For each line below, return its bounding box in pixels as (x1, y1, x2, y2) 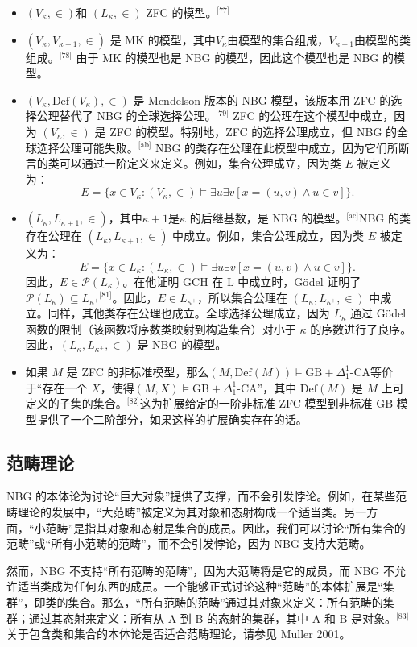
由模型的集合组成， (227, 31, 329, 48)
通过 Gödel (350, 305, 407, 321)
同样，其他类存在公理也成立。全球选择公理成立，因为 (47, 305, 330, 321)
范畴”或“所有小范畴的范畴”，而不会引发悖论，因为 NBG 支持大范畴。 (6, 535, 371, 552)
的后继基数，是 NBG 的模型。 (189, 209, 347, 226)
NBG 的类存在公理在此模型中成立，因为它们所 (155, 139, 399, 156)
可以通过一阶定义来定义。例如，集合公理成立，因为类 (59, 155, 341, 172)
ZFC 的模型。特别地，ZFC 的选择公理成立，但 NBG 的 (109, 122, 398, 139)
